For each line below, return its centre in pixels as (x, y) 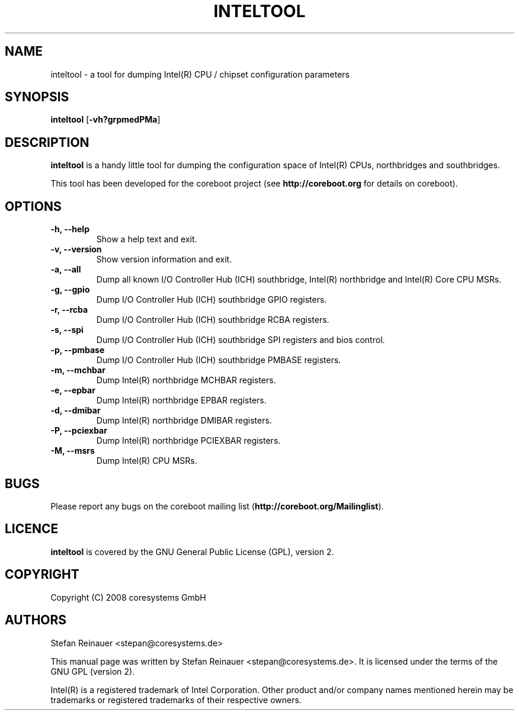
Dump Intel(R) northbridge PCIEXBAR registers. (188, 441)
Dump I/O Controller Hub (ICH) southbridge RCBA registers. (213, 320)
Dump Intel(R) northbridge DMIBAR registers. (184, 421)
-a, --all (66, 270)
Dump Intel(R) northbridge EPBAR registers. (181, 400)
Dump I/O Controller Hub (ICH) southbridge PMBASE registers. (219, 360)
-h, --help (70, 229)
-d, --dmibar (76, 411)
